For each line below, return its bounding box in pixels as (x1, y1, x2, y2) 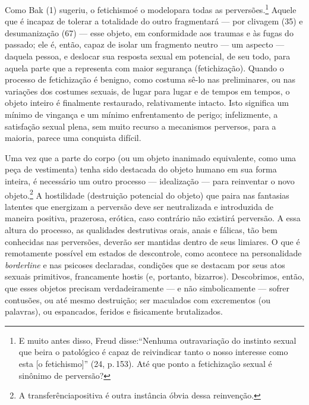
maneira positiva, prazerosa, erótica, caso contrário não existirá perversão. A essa (5, 212, 301, 224)
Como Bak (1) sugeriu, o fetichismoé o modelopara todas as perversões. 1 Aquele (5, 2, 297, 15)
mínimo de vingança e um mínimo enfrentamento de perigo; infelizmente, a (5, 108, 278, 120)
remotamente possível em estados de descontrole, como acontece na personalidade (5, 247, 302, 259)
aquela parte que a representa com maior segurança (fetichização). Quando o (5, 61, 284, 74)
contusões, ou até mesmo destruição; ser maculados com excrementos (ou (5, 293, 271, 306)
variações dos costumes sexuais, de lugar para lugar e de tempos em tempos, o (5, 84, 290, 97)
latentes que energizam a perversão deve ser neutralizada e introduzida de (5, 200, 273, 212)
